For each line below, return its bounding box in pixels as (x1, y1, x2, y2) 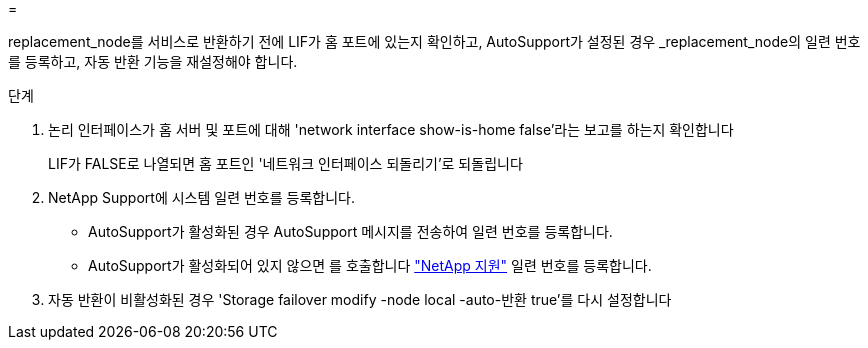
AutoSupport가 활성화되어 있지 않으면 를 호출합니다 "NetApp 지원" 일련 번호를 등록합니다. (88, 257, 652, 274)
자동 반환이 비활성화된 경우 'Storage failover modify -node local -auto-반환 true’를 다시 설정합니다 (48, 291, 672, 308)
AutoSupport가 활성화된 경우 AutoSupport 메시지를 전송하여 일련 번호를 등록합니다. (88, 223, 613, 240)
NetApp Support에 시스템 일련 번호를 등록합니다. (48, 189, 356, 206)
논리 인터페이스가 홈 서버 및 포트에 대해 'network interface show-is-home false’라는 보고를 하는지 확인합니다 (48, 121, 734, 138)
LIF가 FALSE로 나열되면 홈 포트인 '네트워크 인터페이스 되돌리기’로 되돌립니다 (48, 155, 523, 172)
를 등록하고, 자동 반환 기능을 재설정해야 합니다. (8, 53, 298, 70)
